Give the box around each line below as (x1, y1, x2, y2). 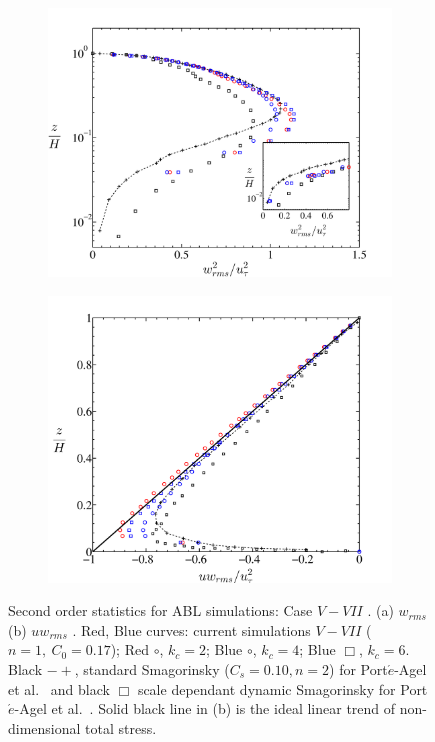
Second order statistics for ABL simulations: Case (8, 600, 313, 621)
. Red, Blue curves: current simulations (72, 619, 311, 640)
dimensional (8, 717, 81, 738)
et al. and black (8, 678, 110, 699)
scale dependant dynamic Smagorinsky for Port (137, 678, 428, 699)
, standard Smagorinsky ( (74, 658, 230, 679)
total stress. (85, 717, 157, 738)
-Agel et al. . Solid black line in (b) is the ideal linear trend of (14, 698, 396, 719)
